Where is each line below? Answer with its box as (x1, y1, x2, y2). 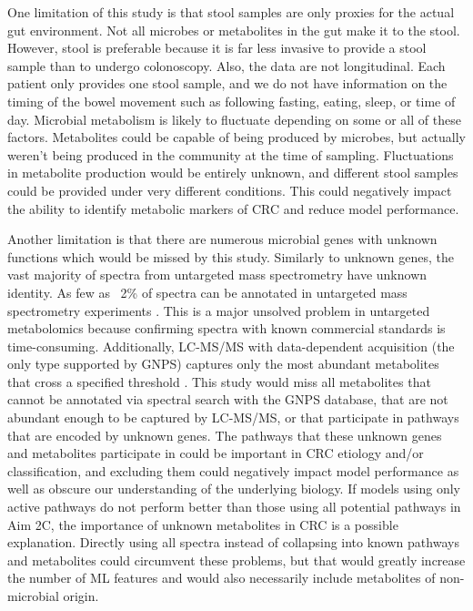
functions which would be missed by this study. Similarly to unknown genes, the (7, 247, 454, 266)
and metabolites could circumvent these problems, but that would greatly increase (7, 550, 466, 569)
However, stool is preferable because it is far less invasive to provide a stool (7, 38, 427, 57)
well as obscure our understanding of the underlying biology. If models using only (7, 479, 460, 498)
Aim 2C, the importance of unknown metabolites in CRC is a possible (7, 514, 398, 534)
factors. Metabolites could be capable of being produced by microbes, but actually (7, 127, 466, 147)
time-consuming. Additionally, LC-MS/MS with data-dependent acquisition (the (7, 336, 455, 355)
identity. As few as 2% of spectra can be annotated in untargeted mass (7, 282, 408, 301)
